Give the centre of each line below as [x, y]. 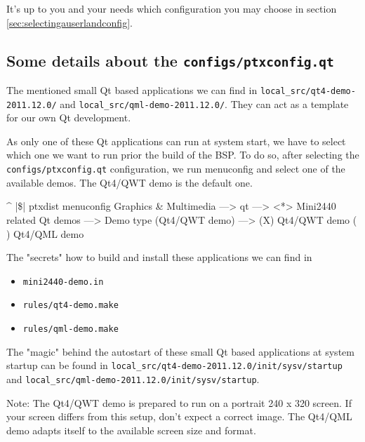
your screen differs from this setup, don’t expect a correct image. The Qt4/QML [179, 416]
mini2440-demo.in [63, 282]
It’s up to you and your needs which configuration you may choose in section [172, 8]
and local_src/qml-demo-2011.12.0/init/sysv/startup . [133, 379]
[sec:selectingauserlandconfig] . [69, 22]
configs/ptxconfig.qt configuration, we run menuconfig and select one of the [176, 169]
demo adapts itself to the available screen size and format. [131, 430]
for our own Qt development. [69, 118]
